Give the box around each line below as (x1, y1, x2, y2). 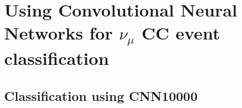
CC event (141, 21, 221, 45)
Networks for (4, 21, 113, 45)
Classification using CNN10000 (4, 86, 198, 104)
